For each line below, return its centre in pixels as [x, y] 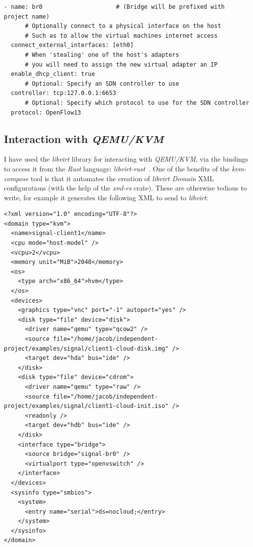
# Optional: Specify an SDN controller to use [102, 83]
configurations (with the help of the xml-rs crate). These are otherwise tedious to [126, 188]
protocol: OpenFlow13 [46, 112]
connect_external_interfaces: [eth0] [72, 45]
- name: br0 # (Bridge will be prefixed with [115, 7]
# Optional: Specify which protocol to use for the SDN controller [137, 103]
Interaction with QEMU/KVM [84, 138]
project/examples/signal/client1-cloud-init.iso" [86, 406]
